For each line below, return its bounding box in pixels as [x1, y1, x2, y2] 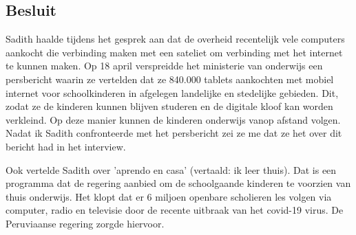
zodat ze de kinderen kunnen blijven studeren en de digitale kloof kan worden [6, 99, 333, 113]
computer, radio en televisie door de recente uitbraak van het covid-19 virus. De [6, 203, 344, 217]
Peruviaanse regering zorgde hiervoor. [6, 216, 165, 230]
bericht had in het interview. [6, 139, 126, 153]
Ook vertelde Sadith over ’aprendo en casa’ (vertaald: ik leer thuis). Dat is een [6, 162, 337, 177]
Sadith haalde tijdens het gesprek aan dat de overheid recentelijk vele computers [6, 32, 345, 46]
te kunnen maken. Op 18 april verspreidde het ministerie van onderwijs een [6, 58, 323, 73]
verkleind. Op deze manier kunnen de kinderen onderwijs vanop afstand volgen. [6, 112, 341, 126]
